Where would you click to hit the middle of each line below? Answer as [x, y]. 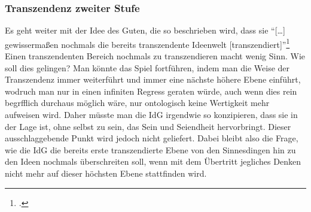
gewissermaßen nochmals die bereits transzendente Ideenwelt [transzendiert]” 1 [147, 43]
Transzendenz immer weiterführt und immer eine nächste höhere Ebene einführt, [153, 79]
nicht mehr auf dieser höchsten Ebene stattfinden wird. [106, 173]
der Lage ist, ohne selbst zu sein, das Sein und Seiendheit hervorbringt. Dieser [148, 126]
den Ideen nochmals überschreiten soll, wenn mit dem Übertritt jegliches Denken [153, 161]
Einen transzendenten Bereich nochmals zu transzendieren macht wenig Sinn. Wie [155, 56]
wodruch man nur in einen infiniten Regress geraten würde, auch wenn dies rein [151, 91]
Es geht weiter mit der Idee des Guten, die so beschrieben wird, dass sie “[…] [145, 30]
